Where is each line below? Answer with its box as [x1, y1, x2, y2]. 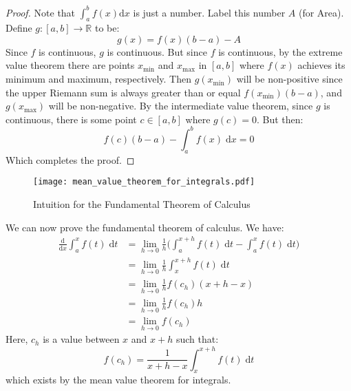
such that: [175, 332, 219, 346]
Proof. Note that [6, 5, 76, 19]
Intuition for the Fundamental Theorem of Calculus [33, 197, 251, 211]
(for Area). [298, 5, 344, 19]
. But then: [256, 112, 304, 126]
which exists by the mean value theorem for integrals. [6, 372, 231, 387]
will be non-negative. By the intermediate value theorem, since [48, 98, 313, 113]
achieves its [297, 58, 345, 72]
